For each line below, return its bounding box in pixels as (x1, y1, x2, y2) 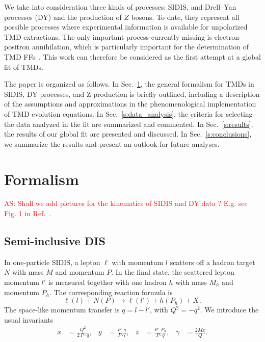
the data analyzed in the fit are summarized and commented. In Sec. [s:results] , (4, 118, 253, 129)
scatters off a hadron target (170, 256, 255, 267)
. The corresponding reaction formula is (49, 286, 173, 297)
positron (4, 41, 30, 52)
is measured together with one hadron (48, 277, 167, 287)
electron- (214, 31, 242, 42)
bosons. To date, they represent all (131, 11, 240, 22)
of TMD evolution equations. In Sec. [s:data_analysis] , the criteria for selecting (4, 108, 253, 119)
